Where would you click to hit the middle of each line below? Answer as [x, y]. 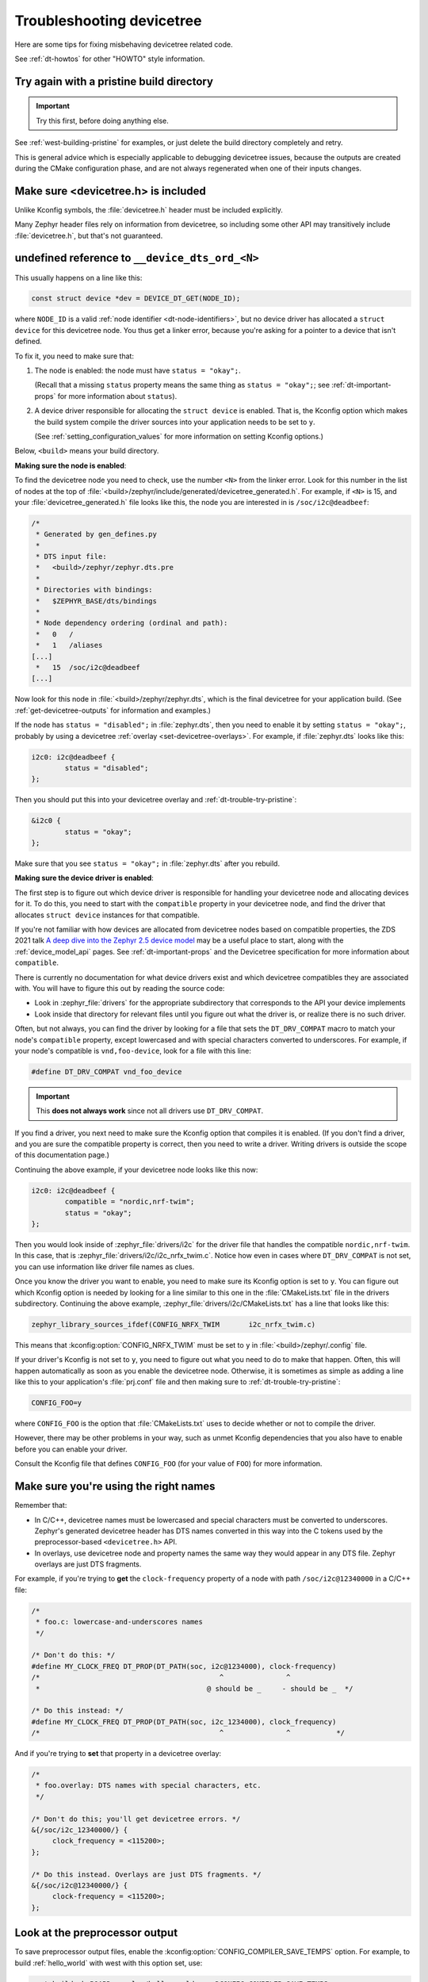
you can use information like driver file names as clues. [105, 1266]
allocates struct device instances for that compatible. [107, 915]
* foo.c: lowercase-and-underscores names [120, 1622]
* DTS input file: [71, 557]
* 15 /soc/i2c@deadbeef [88, 667]
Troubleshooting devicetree [108, 21]
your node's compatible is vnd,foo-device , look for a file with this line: [133, 1050]
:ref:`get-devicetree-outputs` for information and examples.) [113, 710]
